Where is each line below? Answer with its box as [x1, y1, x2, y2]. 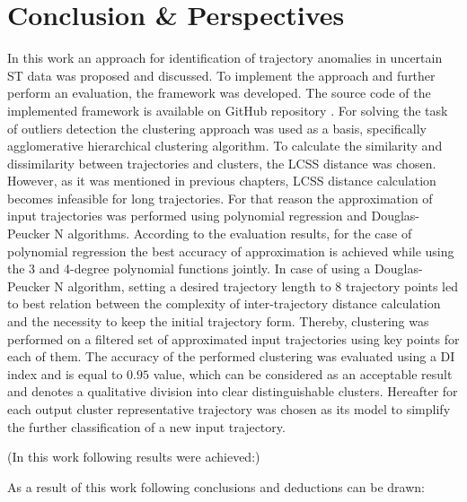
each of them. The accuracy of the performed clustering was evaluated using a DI [7, 347, 455, 366]
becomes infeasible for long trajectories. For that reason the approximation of [7, 188, 433, 207]
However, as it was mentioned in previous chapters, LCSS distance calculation [7, 171, 436, 190]
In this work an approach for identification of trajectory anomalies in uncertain [7, 48, 443, 67]
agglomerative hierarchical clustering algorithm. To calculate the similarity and [7, 136, 443, 155]
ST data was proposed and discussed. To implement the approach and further [7, 65, 436, 84]
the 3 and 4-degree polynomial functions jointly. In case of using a [7, 259, 371, 278]
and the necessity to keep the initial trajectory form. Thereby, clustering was [7, 312, 429, 331]
